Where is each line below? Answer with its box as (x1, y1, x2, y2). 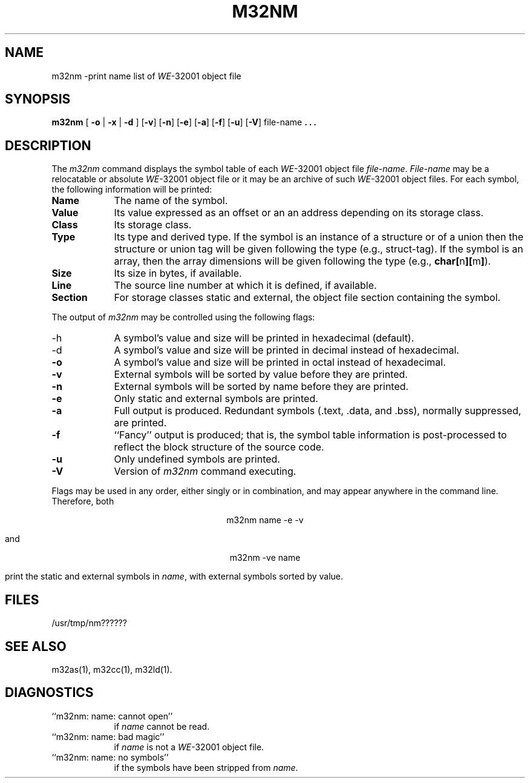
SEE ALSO (5, 638, 67, 654)
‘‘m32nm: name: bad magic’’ (51, 731, 165, 742)
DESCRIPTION (5, 137, 91, 153)
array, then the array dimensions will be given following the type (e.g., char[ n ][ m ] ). (114, 255, 491, 268)
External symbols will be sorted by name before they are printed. (114, 380, 409, 393)
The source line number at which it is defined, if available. (114, 279, 377, 292)
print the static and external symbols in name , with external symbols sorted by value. (5, 571, 344, 582)
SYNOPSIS (5, 91, 71, 107)
